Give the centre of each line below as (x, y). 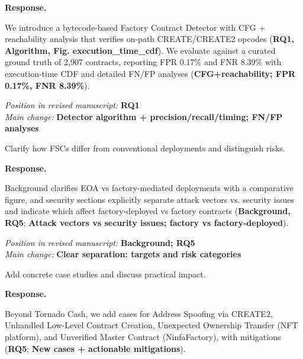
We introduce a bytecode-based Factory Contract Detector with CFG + (135, 27)
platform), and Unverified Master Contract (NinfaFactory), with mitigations (143, 337)
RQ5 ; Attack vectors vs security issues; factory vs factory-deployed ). (147, 222)
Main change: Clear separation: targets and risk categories (123, 254)
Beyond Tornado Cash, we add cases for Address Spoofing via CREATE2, (139, 313)
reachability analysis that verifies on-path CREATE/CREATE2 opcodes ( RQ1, (149, 39)
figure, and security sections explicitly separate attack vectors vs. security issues (149, 199)
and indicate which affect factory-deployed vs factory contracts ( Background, (148, 211)
